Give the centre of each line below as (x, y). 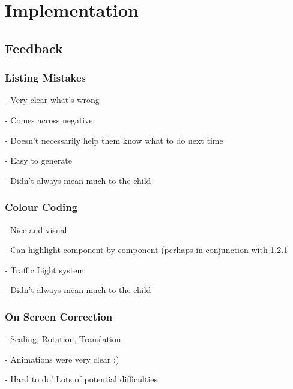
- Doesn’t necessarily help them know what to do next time (114, 140)
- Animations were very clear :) (62, 359)
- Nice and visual (36, 229)
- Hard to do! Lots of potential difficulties (81, 379)
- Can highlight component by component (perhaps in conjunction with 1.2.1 (146, 250)
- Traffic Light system (45, 269)
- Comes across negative (49, 120)
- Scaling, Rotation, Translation (63, 339)
